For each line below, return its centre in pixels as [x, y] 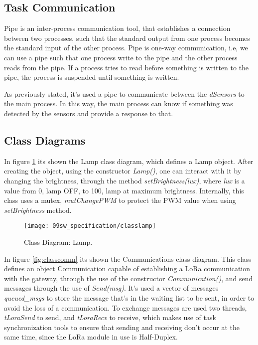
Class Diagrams [45, 140]
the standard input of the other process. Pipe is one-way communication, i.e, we [126, 48]
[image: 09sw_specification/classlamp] [90, 226]
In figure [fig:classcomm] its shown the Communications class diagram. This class [128, 259]
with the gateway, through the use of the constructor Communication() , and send [129, 278]
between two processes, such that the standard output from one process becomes [127, 38]
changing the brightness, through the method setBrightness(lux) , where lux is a [125, 180]
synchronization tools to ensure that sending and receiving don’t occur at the [122, 327]
